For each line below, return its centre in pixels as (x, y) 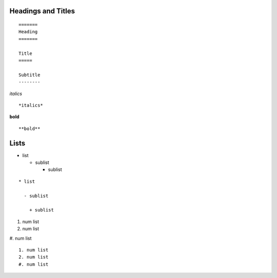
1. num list (34, 250)
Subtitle (29, 75)
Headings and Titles (42, 11)
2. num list (34, 257)
